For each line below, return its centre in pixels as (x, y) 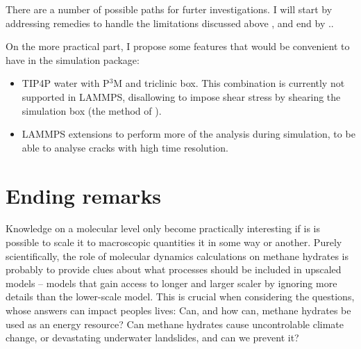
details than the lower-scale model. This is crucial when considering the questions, (180, 297)
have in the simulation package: (73, 59)
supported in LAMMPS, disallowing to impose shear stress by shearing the (181, 96)
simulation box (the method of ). (92, 110)
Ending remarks (84, 195)
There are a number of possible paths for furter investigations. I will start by (169, 9)
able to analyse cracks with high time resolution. (125, 147)
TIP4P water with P (66, 83)
